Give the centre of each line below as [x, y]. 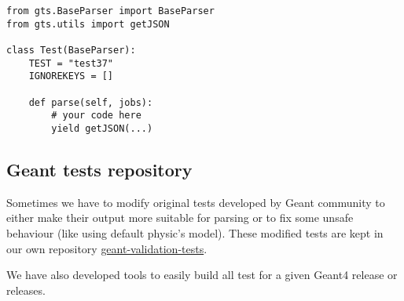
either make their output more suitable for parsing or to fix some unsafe [180, 218]
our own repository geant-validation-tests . [107, 248]
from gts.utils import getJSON [88, 24]
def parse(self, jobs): [91, 102]
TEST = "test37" [71, 63]
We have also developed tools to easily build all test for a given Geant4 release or [202, 275]
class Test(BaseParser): [71, 50]
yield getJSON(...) [102, 128]
